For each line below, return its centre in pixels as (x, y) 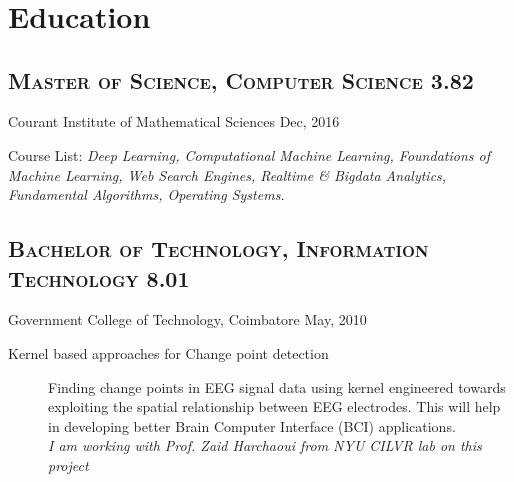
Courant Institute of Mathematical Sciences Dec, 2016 (174, 121)
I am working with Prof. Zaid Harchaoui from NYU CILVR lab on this (265, 445)
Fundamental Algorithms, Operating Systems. (146, 194)
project (68, 464)
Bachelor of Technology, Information (218, 248)
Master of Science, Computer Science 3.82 (241, 79)
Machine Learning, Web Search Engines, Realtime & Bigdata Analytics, (227, 174)
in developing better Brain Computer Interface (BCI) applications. (252, 425)
